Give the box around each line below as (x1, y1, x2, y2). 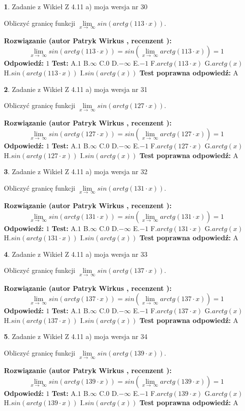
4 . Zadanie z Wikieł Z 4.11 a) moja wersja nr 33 (4, 249, 148, 259)
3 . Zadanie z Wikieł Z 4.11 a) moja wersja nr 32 (4, 166, 148, 177)
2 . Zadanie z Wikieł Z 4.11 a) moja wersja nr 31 (4, 84, 148, 94)
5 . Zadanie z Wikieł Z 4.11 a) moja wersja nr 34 (4, 331, 148, 341)
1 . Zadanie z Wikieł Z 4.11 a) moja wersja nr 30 (4, 1, 148, 11)
